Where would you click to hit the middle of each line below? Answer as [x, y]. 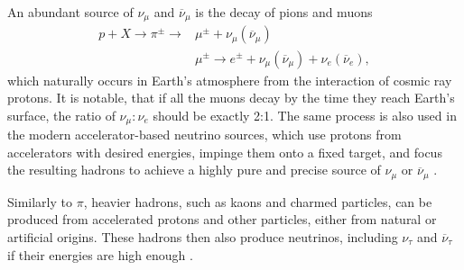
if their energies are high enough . [100, 254]
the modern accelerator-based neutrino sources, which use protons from [204, 135]
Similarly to [40, 201]
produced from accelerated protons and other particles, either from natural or [222, 219]
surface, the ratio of [61, 115]
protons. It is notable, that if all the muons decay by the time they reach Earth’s [231, 98]
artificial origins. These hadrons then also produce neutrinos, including [203, 236]
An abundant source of [70, 12]
